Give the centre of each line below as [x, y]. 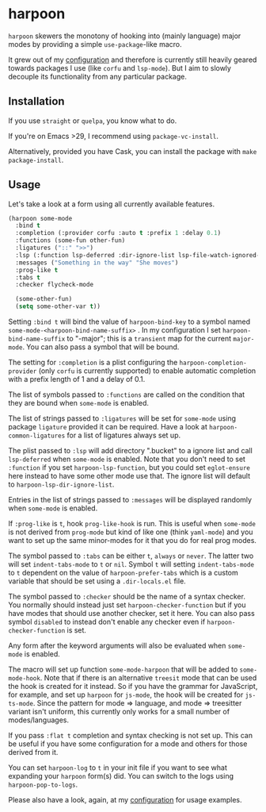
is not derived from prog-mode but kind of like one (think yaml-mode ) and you [131, 532]
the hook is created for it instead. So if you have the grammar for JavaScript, [133, 687]
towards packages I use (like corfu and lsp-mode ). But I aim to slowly [120, 67]
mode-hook [25, 679]
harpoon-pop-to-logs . [43, 785]
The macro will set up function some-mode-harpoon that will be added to [123, 670]
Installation [36, 101]
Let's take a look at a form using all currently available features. [112, 204]
